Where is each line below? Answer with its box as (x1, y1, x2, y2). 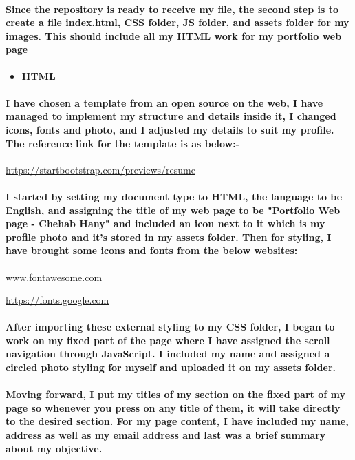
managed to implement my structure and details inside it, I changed (6, 109, 336, 123)
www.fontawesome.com (6, 269, 103, 284)
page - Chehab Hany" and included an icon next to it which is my (6, 216, 325, 231)
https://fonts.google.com (6, 293, 109, 307)
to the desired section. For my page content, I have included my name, (6, 414, 349, 428)
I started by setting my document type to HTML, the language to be (6, 189, 343, 203)
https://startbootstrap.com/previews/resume (6, 162, 195, 176)
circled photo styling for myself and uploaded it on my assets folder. (6, 360, 336, 375)
